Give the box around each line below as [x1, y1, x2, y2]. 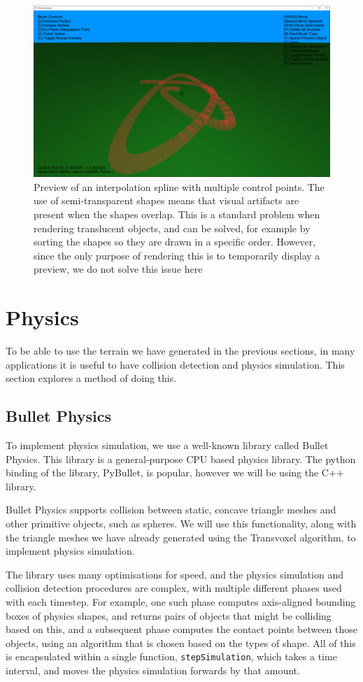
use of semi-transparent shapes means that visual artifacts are [34, 193, 299, 208]
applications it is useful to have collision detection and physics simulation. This [6, 357, 345, 371]
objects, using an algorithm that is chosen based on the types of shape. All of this [6, 635, 356, 650]
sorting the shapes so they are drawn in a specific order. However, [34, 234, 316, 249]
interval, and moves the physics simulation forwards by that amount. [6, 662, 300, 677]
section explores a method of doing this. [6, 371, 177, 385]
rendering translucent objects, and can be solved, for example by [34, 220, 311, 235]
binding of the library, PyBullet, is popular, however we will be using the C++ [6, 465, 344, 480]
